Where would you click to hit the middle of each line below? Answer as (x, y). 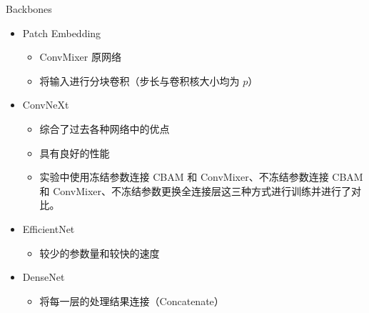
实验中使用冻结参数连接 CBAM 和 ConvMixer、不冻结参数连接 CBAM (201, 177)
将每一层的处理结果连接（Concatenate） (132, 300)
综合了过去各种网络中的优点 (105, 128)
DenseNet (44, 277)
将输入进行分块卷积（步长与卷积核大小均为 (140, 80)
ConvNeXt (46, 105)
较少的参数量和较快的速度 (100, 253)
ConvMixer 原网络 (80, 57)
